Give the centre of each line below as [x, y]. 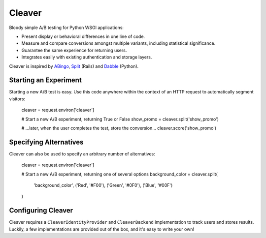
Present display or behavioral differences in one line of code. [83, 36]
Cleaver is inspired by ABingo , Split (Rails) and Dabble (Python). [74, 66]
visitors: [17, 99]
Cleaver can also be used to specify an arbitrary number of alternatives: [82, 154]
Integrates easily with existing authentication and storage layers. [87, 57]
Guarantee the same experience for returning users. [74, 50]
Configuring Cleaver [41, 211]
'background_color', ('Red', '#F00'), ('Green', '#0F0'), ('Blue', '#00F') [103, 185]
